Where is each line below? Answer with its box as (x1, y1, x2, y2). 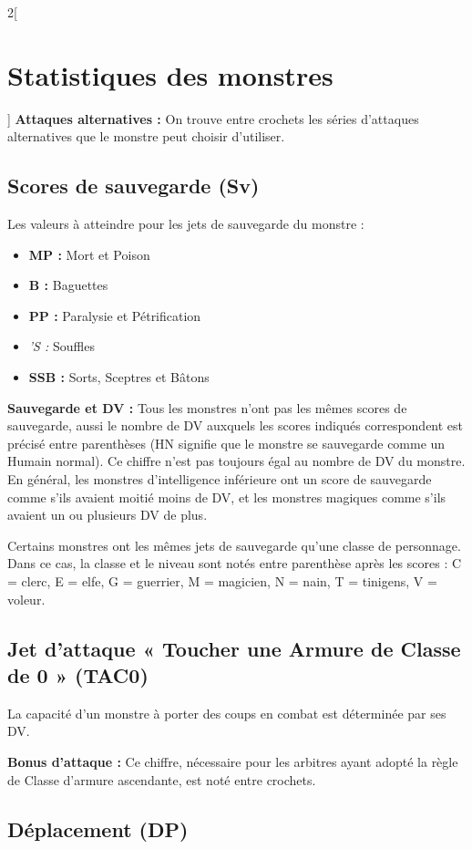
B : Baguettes (28, 275, 108, 295)
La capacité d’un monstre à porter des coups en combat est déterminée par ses (7, 703, 446, 722)
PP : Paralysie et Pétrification (28, 305, 201, 325)
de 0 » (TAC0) (7, 660, 149, 689)
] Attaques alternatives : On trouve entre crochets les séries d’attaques (7, 109, 419, 128)
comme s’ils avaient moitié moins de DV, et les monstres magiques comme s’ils (7, 487, 446, 506)
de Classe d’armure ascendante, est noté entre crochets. (7, 770, 316, 789)
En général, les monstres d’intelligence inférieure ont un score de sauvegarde (7, 470, 432, 489)
